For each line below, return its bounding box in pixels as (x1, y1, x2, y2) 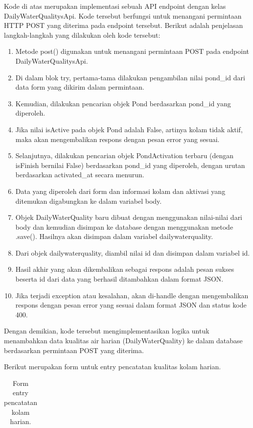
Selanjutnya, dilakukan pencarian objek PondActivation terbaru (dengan (15, 150, 234, 161)
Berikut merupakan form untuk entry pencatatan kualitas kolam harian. (4, 361, 221, 372)
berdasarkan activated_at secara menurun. (15, 169, 144, 180)
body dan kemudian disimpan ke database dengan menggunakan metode (15, 221, 233, 232)
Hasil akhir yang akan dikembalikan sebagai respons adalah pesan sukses (15, 264, 234, 274)
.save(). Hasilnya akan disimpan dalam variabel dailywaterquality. (15, 231, 213, 241)
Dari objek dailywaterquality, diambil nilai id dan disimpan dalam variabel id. (15, 247, 250, 258)
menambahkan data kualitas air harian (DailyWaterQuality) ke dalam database (4, 335, 243, 346)
